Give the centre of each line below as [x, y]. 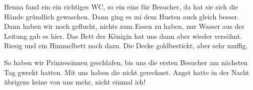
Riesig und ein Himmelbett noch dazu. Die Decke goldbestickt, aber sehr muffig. [126, 45]
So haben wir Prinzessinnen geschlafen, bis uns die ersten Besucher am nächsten [126, 62]
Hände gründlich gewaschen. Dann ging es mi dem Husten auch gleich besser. [122, 16]
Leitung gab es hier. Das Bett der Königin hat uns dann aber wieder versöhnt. [123, 36]
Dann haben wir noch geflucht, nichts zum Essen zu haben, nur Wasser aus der [124, 26]
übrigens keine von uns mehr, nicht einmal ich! [75, 82]
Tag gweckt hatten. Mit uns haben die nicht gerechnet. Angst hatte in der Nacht [127, 72]
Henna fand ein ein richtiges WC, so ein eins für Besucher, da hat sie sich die [121, 6]
